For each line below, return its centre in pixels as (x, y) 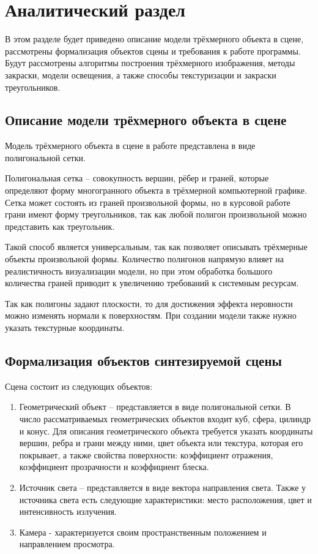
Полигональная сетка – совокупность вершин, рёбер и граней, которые (137, 178)
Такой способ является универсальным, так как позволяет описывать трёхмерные (156, 247)
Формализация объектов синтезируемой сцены (143, 360)
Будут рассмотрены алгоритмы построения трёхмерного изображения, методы (150, 63)
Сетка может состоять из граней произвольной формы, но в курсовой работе (148, 202)
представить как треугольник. (60, 226)
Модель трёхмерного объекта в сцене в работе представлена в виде (130, 146)
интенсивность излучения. (68, 511)
